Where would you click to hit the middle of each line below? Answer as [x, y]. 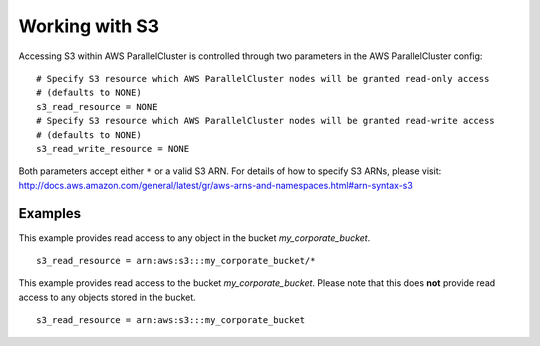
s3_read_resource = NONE [97, 106]
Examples [50, 213]
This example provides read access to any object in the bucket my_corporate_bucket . [194, 237]
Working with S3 [89, 26]
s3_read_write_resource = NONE [113, 148]
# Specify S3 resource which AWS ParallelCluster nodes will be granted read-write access [265, 121]
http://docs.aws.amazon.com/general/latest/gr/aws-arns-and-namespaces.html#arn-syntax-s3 [216, 185]
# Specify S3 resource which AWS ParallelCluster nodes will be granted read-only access [263, 78]
